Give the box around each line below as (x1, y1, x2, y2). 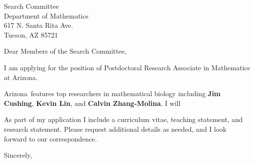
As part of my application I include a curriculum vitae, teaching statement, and (4, 114, 243, 124)
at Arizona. (4, 72, 38, 82)
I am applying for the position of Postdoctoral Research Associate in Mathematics (4, 62, 250, 72)
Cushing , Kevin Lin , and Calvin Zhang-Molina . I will (4, 98, 181, 108)
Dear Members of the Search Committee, (4, 46, 127, 56)
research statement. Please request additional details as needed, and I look (4, 123, 227, 134)
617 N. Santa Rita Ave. (4, 20, 73, 30)
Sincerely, (4, 150, 32, 160)
